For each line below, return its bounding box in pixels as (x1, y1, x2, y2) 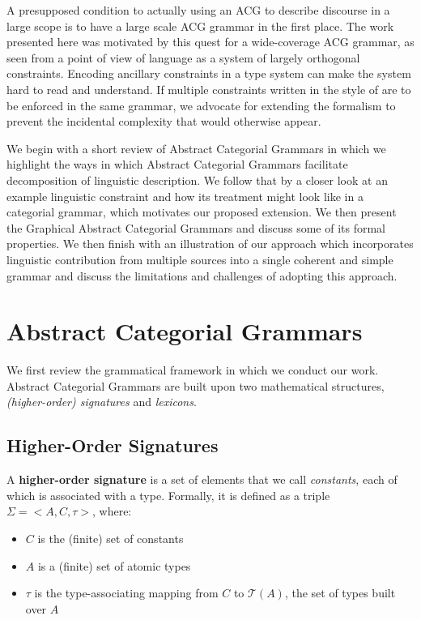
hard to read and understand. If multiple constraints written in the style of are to (6, 80, 411, 97)
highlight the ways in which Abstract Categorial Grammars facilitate (6, 156, 348, 173)
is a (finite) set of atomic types (37, 557, 191, 574)
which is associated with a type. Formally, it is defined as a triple (6, 486, 330, 503)
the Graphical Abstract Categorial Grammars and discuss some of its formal (6, 219, 386, 236)
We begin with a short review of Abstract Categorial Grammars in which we (6, 139, 386, 156)
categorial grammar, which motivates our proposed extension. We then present (6, 203, 397, 220)
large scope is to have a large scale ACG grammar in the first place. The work (6, 17, 394, 34)
